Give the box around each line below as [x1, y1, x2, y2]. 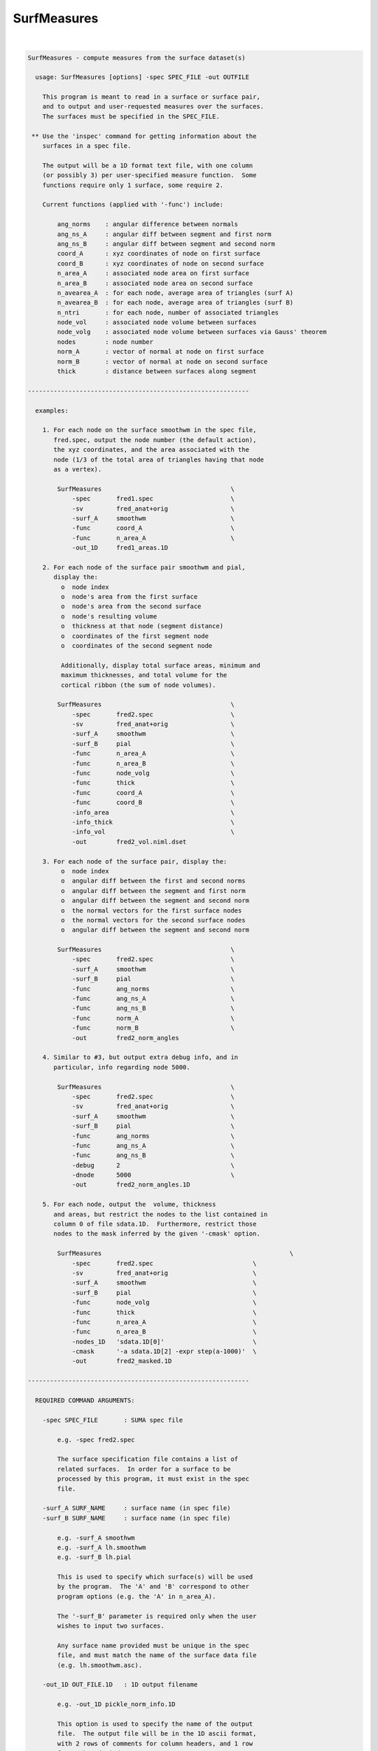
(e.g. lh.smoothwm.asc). [57, 1661, 143, 1669]
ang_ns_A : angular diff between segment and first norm [57, 230, 272, 238]
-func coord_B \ [71, 798, 234, 807]
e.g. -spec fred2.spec [57, 1436, 136, 1444]
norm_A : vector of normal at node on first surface [57, 347, 265, 356]
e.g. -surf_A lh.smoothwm [57, 1543, 146, 1551]
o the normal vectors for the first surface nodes [60, 906, 242, 914]
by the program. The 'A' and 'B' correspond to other [57, 1583, 250, 1591]
